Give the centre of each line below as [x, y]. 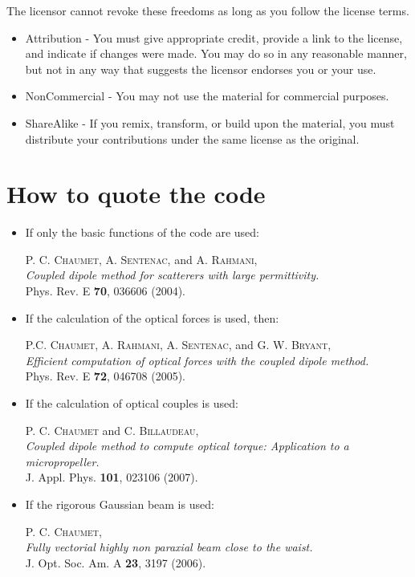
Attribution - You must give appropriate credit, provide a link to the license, [214, 37]
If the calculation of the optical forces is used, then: [152, 317]
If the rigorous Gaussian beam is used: [120, 504]
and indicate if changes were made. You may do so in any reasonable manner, [216, 53]
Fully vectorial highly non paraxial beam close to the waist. [169, 547]
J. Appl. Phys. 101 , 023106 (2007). [112, 477]
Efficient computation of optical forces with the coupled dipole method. [197, 360]
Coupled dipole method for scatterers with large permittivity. [172, 275]
